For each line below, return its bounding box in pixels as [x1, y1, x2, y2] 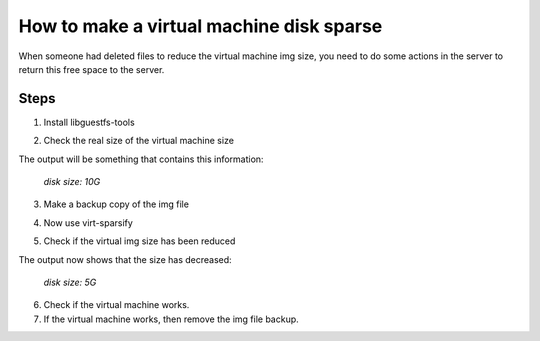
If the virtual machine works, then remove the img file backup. [43, 313, 299, 325]
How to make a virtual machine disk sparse [18, 15, 383, 37]
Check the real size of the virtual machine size [43, 135, 235, 147]
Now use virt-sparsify [43, 216, 134, 229]
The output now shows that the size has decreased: [18, 253, 232, 265]
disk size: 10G [43, 176, 101, 188]
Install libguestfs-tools [43, 116, 135, 128]
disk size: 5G [43, 276, 97, 288]
